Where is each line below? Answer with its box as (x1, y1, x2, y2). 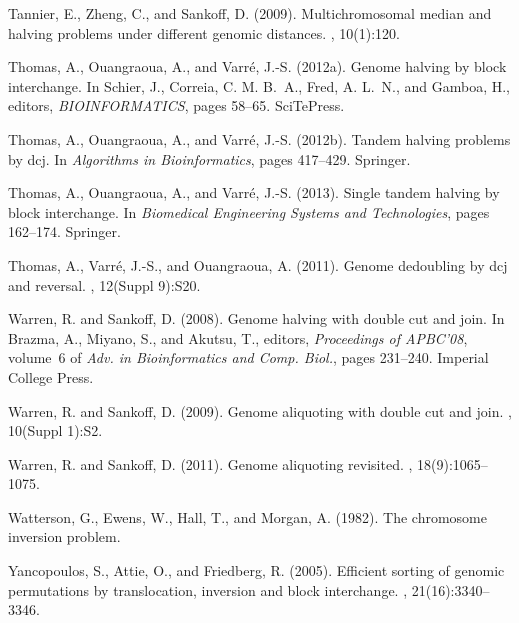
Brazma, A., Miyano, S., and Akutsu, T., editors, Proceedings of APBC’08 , (8, 327, 468, 348)
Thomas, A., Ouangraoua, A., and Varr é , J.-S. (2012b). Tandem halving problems (8, 128, 511, 149)
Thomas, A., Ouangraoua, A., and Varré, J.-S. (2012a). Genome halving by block (8, 56, 507, 77)
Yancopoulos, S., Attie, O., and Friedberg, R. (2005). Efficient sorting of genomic (8, 560, 505, 581)
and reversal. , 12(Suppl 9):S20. (8, 274, 201, 295)
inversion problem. (8, 526, 121, 547)
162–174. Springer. (8, 221, 121, 242)
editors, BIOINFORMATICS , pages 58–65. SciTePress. (8, 95, 345, 116)
